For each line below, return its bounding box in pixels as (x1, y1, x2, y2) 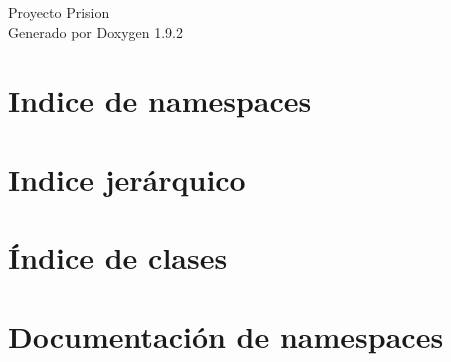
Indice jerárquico (8, 158, 246, 199)
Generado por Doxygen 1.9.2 (8, 21, 183, 42)
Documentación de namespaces (8, 315, 444, 356)
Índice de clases (8, 237, 228, 278)
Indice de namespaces (8, 80, 312, 121)
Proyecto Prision (8, 2, 110, 22)
